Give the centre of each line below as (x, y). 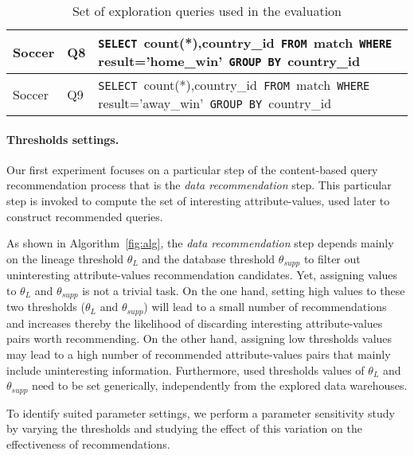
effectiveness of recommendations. (88, 443)
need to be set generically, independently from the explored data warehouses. (220, 385)
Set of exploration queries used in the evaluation (207, 11)
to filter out (332, 258)
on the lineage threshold (65, 258)
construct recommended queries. (85, 216)
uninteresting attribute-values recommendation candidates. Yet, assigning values (202, 275)
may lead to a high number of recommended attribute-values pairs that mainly (199, 354)
